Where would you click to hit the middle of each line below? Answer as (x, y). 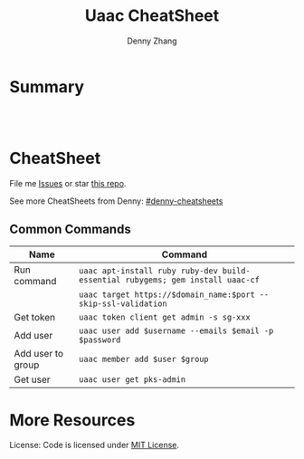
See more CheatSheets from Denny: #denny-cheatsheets (116, 201)
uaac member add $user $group (143, 359)
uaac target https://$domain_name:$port (166, 295)
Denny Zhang (152, 41)
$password (100, 340)
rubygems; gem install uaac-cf (193, 280)
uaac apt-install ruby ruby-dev (148, 271)
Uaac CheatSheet (152, 16)
